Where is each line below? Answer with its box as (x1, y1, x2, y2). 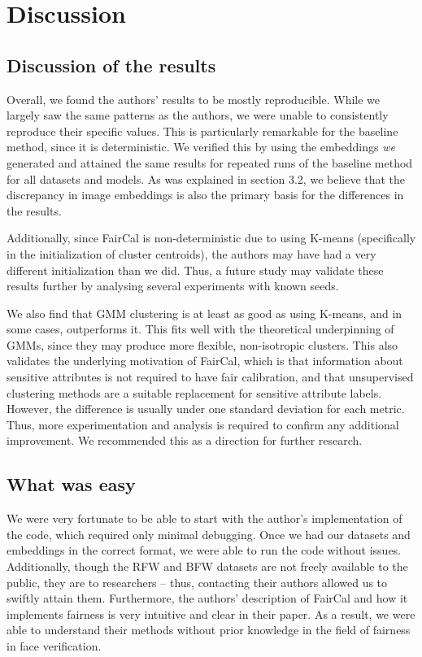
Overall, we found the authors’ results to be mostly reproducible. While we (7, 90, 381, 107)
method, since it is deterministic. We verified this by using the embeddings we (7, 138, 395, 155)
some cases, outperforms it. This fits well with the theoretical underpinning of (7, 320, 394, 337)
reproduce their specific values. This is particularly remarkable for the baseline (7, 122, 398, 139)
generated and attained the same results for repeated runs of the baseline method (7, 154, 413, 171)
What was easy (7, 472, 136, 497)
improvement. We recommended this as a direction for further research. (7, 432, 363, 449)
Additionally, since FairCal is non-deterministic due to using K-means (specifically (7, 229, 416, 246)
